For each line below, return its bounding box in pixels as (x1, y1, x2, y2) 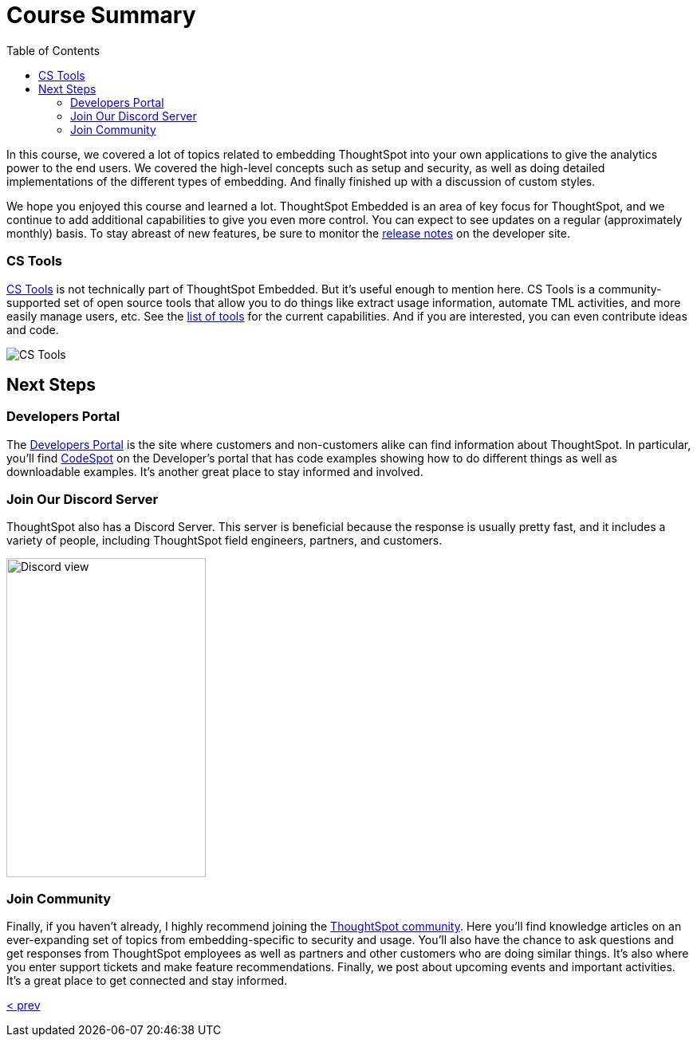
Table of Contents (6, 43, 100, 57)
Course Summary (6, 2, 196, 29)
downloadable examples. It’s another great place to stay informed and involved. (6, 464, 423, 478)
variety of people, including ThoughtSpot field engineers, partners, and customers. (6, 533, 443, 548)
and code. (6, 322, 59, 337)
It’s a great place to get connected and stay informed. (6, 974, 288, 988)
